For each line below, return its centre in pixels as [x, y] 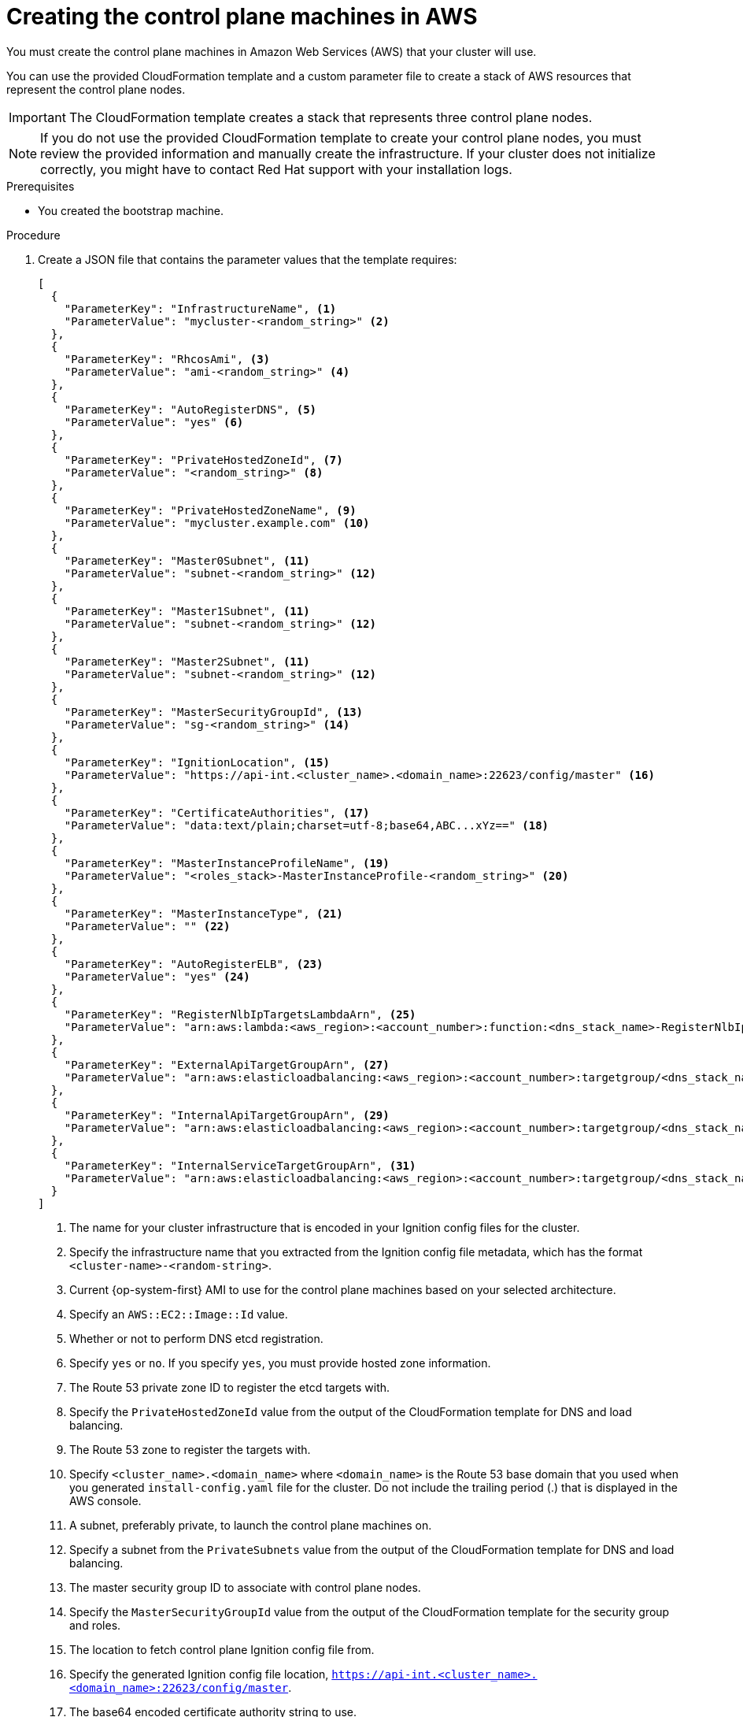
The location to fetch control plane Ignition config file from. [222, 1649]
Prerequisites [41, 186]
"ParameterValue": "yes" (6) [154, 422]
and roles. [95, 1625]
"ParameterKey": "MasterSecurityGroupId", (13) [214, 712]
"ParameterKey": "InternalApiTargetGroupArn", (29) [227, 1115]
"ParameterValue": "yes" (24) [157, 976]
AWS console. [105, 1500]
